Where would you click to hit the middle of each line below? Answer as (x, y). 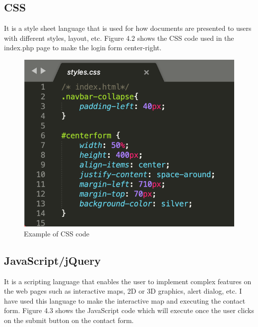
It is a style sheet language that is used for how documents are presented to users (128, 28)
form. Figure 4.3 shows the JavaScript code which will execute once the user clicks (129, 310)
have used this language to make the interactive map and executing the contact (125, 300)
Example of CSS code (57, 233)
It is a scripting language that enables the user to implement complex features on (128, 281)
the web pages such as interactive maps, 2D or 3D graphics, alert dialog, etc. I (123, 291)
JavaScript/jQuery (53, 260)
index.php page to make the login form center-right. (83, 48)
